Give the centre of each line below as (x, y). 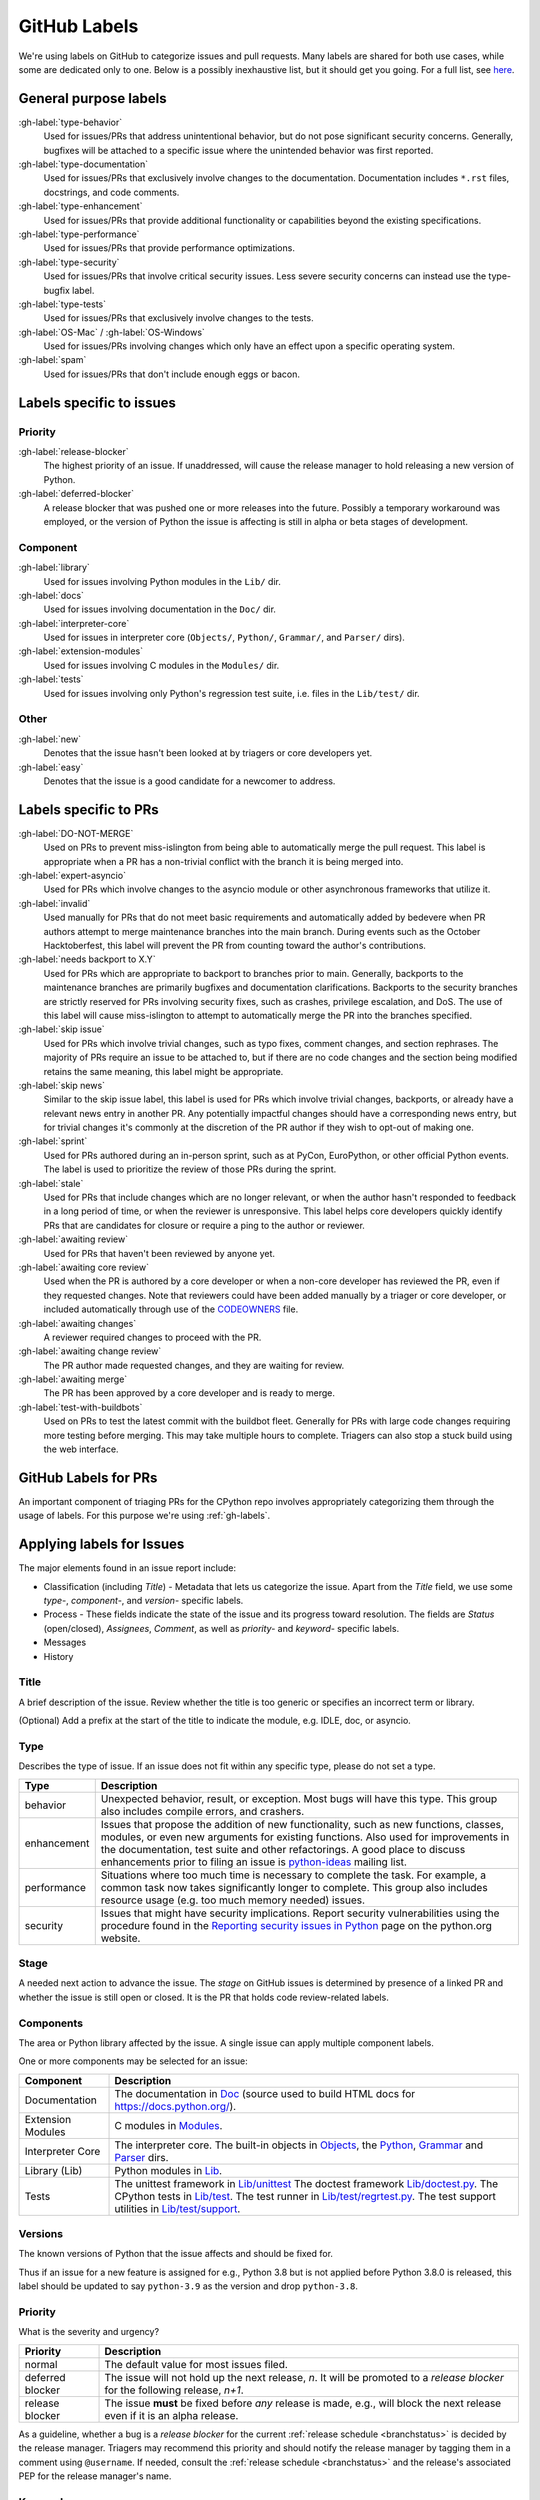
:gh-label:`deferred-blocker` (76, 494)
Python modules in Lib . (168, 2170)
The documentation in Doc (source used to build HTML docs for (265, 2093)
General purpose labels (92, 98)
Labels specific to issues (97, 402)
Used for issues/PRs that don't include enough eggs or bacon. (171, 374)
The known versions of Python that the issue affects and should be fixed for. (176, 2254)
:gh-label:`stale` (51, 1183)
